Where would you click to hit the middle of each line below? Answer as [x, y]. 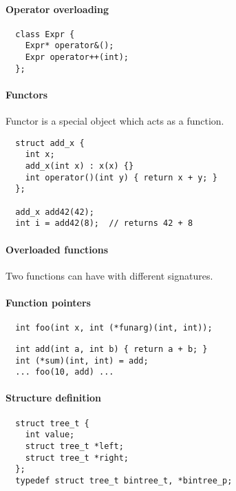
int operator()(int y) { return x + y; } [121, 177]
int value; [50, 435]
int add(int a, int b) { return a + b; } [111, 349]
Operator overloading [57, 9]
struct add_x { [50, 143]
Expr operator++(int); [77, 58]
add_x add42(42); [55, 212]
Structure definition [53, 398]
